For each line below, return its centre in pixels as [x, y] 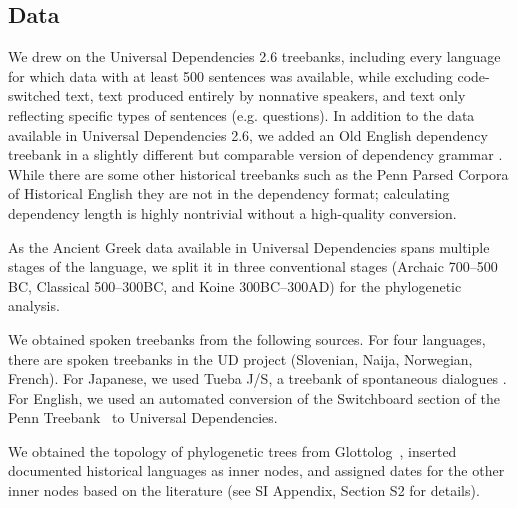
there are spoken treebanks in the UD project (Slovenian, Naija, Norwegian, [240, 358]
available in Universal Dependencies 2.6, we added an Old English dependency [248, 134]
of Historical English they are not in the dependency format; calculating [229, 193]
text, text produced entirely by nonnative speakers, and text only [265, 95]
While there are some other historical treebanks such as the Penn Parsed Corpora [258, 173]
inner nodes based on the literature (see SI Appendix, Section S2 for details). [244, 490]
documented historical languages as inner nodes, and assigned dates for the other [256, 470]
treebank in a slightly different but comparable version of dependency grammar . [255, 154]
